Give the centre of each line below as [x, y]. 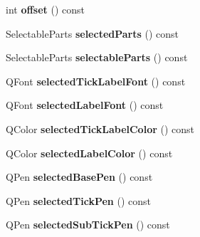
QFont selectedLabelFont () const [85, 105]
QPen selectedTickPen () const [78, 200]
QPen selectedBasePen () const [79, 177]
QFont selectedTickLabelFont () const [96, 81]
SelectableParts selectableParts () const [97, 57]
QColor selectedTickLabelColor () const [100, 128]
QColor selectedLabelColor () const [89, 153]
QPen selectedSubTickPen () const [88, 225]
